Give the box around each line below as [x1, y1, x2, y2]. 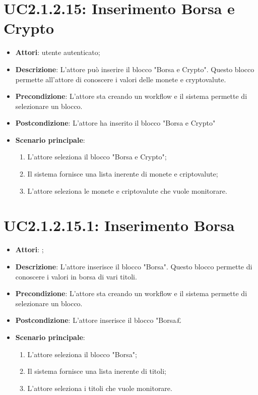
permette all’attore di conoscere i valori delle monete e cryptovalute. [15, 74, 226, 84]
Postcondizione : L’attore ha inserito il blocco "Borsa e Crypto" [15, 118, 216, 128]
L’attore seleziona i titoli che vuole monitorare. [27, 382, 172, 393]
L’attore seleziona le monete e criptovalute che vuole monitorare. [27, 185, 227, 196]
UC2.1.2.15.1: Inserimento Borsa [4, 215, 235, 236]
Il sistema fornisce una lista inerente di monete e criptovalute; [27, 168, 218, 179]
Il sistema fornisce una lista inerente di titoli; [27, 366, 166, 376]
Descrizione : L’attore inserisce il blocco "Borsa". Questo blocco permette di [15, 261, 252, 271]
